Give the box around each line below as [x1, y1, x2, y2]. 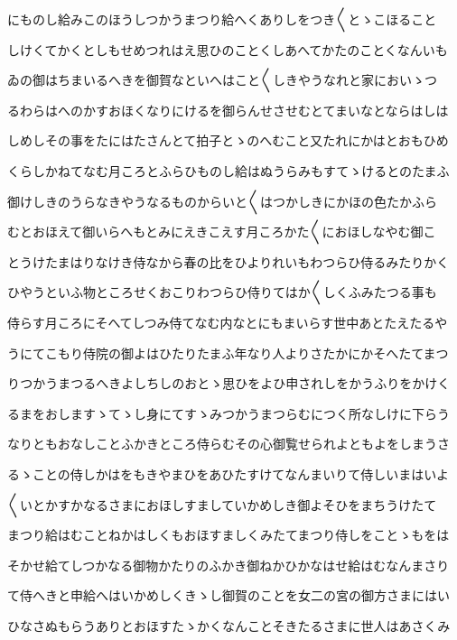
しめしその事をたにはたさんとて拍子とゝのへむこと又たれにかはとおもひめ [7, 131, 449, 150]
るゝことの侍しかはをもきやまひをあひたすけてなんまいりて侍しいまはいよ [7, 464, 450, 483]
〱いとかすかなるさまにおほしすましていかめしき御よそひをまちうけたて [7, 495, 437, 514]
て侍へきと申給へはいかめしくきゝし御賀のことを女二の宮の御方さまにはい [7, 586, 450, 605]
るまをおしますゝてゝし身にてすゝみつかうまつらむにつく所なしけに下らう [7, 403, 450, 422]
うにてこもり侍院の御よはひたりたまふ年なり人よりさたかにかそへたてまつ [7, 343, 449, 362]
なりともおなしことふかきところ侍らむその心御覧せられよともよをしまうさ [7, 434, 450, 453]
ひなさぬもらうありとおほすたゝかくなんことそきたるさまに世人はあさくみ [7, 616, 451, 635]
